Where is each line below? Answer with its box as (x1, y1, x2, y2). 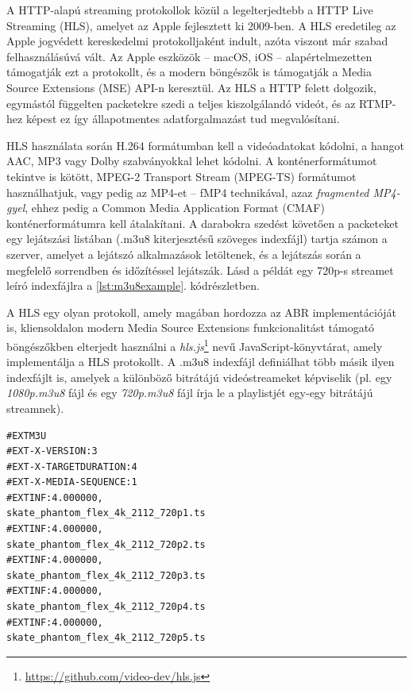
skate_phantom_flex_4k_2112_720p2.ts (6, 538, 206, 550)
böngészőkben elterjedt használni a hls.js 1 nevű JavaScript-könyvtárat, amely (6, 335, 383, 354)
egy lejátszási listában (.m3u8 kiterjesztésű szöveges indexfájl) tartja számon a (6, 230, 388, 247)
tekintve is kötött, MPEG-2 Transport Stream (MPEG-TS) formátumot (6, 168, 357, 184)
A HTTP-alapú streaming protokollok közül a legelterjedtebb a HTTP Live (6, 2, 373, 17)
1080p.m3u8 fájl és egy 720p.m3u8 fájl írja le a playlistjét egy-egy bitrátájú (6, 384, 373, 401)
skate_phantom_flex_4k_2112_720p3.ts (6, 569, 206, 581)
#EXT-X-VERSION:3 (6, 445, 98, 457)
